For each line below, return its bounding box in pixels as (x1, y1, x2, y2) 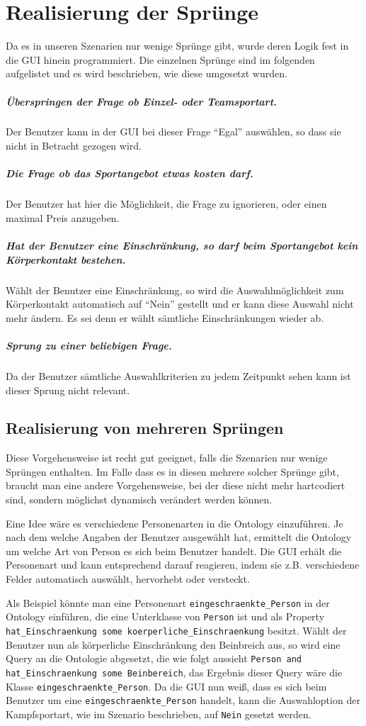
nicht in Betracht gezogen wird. (6, 138, 142, 153)
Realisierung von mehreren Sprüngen (6, 417, 284, 439)
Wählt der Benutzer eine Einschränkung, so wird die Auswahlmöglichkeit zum (6, 282, 344, 297)
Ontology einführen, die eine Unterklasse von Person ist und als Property (6, 609, 325, 624)
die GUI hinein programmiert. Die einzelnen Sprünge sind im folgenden (6, 52, 315, 67)
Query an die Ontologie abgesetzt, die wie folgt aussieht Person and (6, 651, 302, 666)
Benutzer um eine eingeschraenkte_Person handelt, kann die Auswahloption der (6, 693, 360, 708)
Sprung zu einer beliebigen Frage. (6, 337, 172, 352)
